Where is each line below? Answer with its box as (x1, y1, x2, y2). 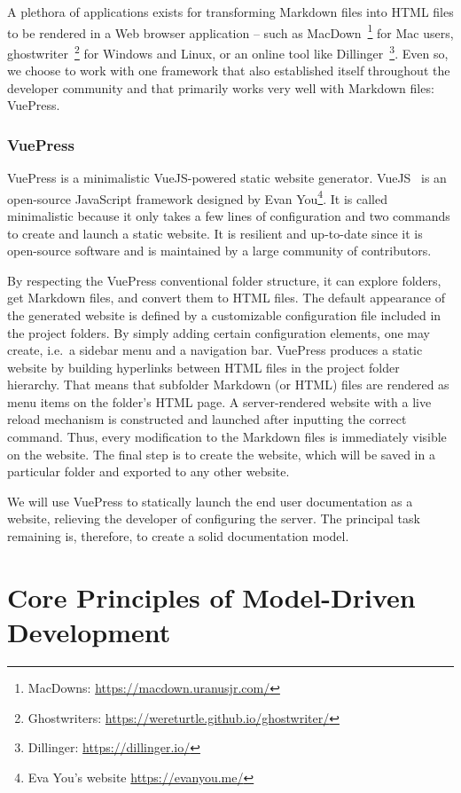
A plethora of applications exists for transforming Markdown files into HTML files (7, 3, 454, 20)
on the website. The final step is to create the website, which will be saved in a (7, 444, 435, 463)
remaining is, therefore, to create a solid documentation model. (7, 527, 349, 546)
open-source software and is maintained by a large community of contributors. (7, 241, 432, 260)
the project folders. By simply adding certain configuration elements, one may (7, 323, 430, 342)
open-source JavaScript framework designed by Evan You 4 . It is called (7, 186, 387, 208)
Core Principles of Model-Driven (7, 578, 416, 615)
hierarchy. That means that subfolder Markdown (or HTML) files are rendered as (7, 375, 449, 394)
